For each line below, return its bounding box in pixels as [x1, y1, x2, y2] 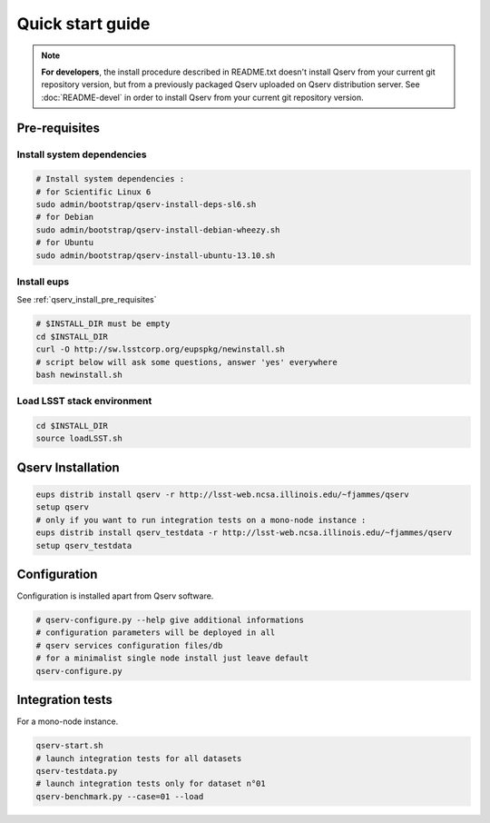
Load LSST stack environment [16, 395, 152, 408]
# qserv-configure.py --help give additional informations [35, 615, 304, 626]
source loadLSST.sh [35, 433, 122, 444]
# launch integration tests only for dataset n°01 [35, 778, 267, 789]
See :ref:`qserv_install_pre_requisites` [16, 294, 158, 305]
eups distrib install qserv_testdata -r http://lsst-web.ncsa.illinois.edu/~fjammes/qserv [35, 528, 453, 538]
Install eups [16, 275, 70, 288]
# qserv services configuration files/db [35, 640, 223, 650]
